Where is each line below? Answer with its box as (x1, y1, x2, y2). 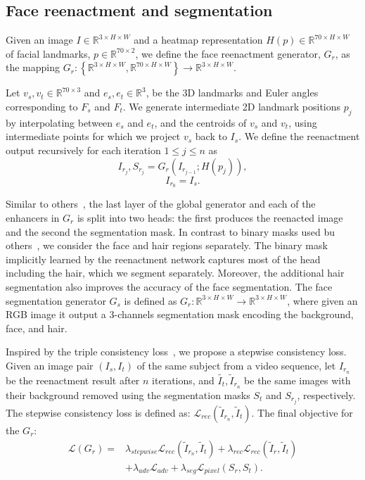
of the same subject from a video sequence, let (136, 358, 336, 372)
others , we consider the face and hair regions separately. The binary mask (6, 238, 328, 253)
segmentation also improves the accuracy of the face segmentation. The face (6, 279, 333, 293)
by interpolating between (6, 115, 113, 130)
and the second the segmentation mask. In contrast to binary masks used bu (6, 224, 335, 239)
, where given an (287, 293, 358, 308)
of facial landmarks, (6, 46, 91, 61)
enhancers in (6, 210, 60, 225)
